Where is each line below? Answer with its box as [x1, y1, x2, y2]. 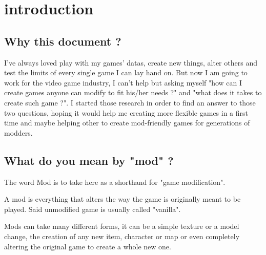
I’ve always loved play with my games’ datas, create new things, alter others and [4, 57, 257, 68]
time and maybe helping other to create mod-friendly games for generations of [4, 117, 250, 128]
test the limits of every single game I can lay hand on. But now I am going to [4, 67, 248, 78]
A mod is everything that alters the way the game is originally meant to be [4, 194, 241, 204]
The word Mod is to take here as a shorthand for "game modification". [4, 176, 226, 187]
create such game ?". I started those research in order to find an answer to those [4, 97, 256, 108]
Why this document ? [4, 33, 121, 49]
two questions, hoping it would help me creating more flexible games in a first [4, 107, 249, 118]
